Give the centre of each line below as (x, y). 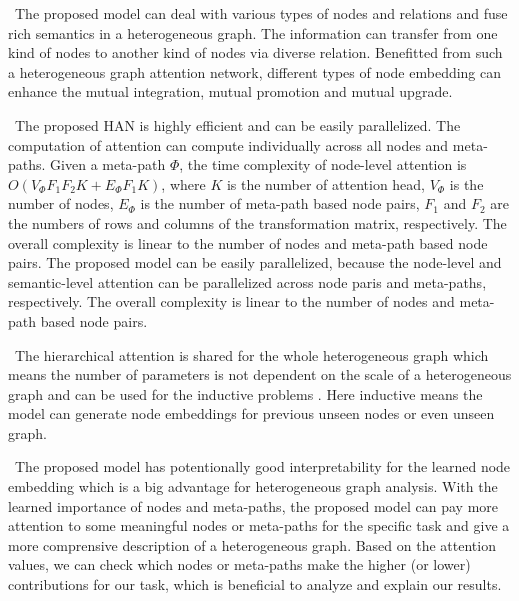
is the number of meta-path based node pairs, (280, 203)
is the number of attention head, (325, 183)
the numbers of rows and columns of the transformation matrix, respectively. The (257, 222)
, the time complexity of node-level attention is (323, 164)
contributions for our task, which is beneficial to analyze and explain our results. (255, 584)
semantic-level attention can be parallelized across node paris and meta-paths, (247, 281)
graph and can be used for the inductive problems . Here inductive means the (245, 393)
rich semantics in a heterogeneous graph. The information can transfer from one (253, 32)
